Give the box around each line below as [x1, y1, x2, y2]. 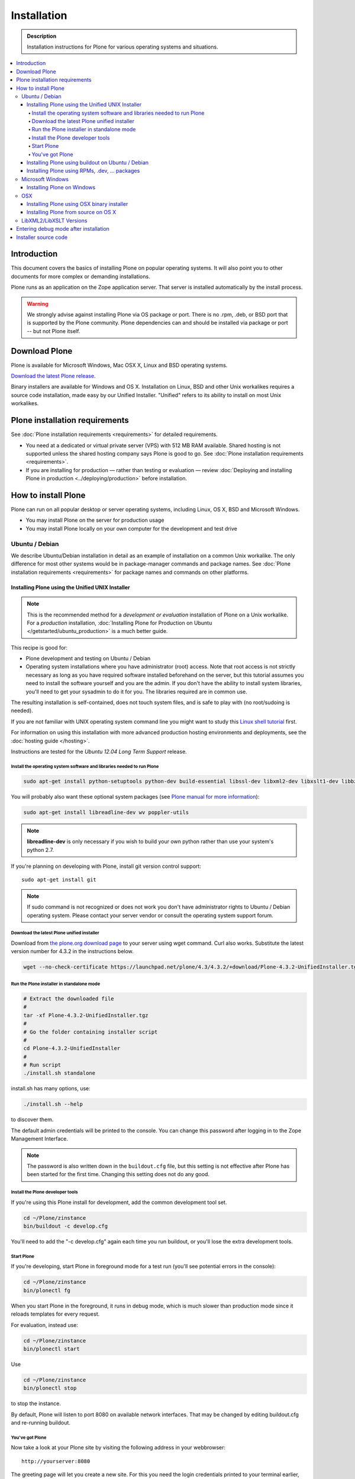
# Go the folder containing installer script [23, 1028, 158, 1035]
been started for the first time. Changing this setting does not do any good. [27, 1171, 210, 1178]
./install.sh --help [23, 1101, 83, 1107]
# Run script [23, 1062, 62, 1068]
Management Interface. [11, 1135, 68, 1142]
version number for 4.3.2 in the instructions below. [11, 948, 134, 955]
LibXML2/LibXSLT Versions [21, 217, 88, 224]
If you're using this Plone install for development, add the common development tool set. [11, 1199, 227, 1206]
